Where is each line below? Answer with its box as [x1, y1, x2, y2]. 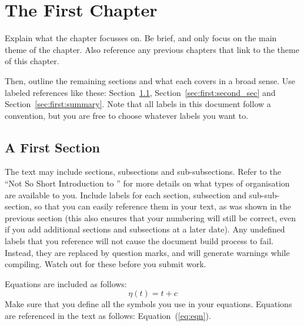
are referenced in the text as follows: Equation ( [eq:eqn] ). [5, 310, 211, 322]
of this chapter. [5, 55, 59, 67]
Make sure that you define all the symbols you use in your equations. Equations [5, 298, 292, 310]
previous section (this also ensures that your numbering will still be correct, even [5, 211, 296, 224]
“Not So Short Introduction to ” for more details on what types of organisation [5, 177, 290, 189]
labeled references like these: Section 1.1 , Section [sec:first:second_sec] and [5, 86, 276, 98]
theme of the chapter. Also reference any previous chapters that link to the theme [5, 43, 299, 55]
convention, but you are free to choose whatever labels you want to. [5, 109, 249, 121]
